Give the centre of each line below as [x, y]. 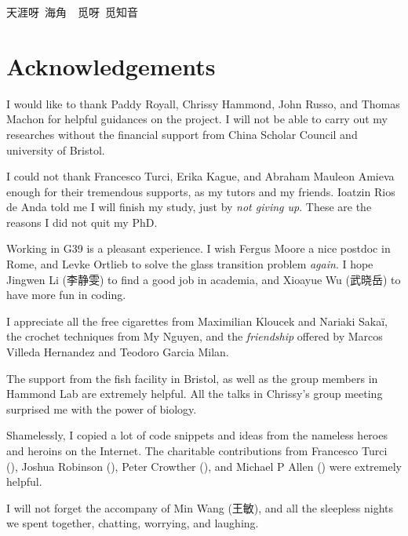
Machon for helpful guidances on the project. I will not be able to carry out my [197, 119]
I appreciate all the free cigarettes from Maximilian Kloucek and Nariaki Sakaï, [197, 321]
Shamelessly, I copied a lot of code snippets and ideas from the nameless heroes [197, 435]
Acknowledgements [111, 66]
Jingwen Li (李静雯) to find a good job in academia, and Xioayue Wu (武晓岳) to [204, 279]
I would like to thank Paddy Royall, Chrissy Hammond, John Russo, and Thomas [203, 103]
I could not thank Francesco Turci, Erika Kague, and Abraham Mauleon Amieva [200, 176]
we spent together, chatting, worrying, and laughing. [133, 523]
